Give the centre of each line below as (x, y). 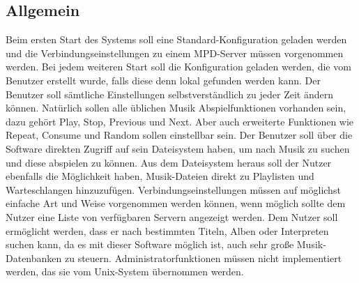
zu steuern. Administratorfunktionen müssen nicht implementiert (203, 258)
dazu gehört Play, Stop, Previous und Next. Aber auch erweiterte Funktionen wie (180, 121)
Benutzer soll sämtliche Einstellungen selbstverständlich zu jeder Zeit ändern (169, 94)
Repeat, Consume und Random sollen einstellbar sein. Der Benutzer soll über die (179, 135)
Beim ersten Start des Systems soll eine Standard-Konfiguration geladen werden (176, 39)
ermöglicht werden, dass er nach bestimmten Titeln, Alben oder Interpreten (167, 230)
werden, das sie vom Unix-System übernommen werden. (125, 271)
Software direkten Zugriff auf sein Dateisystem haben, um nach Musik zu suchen (178, 148)
